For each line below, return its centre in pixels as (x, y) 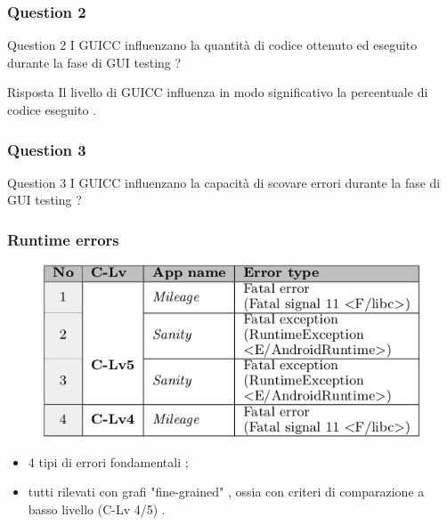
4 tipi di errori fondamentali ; (108, 461)
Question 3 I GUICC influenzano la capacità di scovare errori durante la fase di (224, 182)
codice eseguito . (52, 109)
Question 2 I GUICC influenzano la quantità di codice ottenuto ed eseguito (212, 45)
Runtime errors (63, 239)
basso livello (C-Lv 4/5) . (97, 509)
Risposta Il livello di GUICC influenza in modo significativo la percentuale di (218, 92)
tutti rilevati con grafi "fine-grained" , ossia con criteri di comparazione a (226, 492)
